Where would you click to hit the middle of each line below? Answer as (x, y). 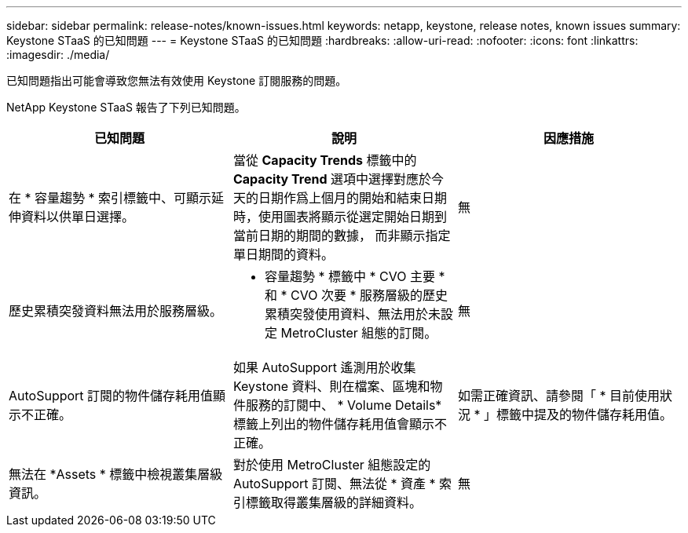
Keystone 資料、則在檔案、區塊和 (331, 386)
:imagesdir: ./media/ (58, 55)
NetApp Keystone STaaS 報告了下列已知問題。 (126, 107)
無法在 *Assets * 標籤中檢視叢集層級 (116, 474)
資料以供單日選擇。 (78, 217)
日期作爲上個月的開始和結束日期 (352, 198)
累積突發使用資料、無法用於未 (352, 314)
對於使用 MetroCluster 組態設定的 (332, 465)
